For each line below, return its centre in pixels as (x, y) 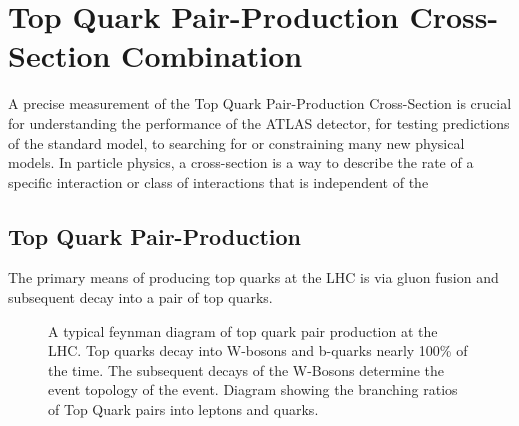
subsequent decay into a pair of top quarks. (140, 297)
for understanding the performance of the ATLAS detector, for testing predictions (259, 122)
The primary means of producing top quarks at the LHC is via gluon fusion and (253, 277)
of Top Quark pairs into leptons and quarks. (183, 409)
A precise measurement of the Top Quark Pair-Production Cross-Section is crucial (260, 103)
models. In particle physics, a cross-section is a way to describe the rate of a (241, 162)
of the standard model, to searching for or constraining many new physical (236, 142)
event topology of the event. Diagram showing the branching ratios (253, 389)
